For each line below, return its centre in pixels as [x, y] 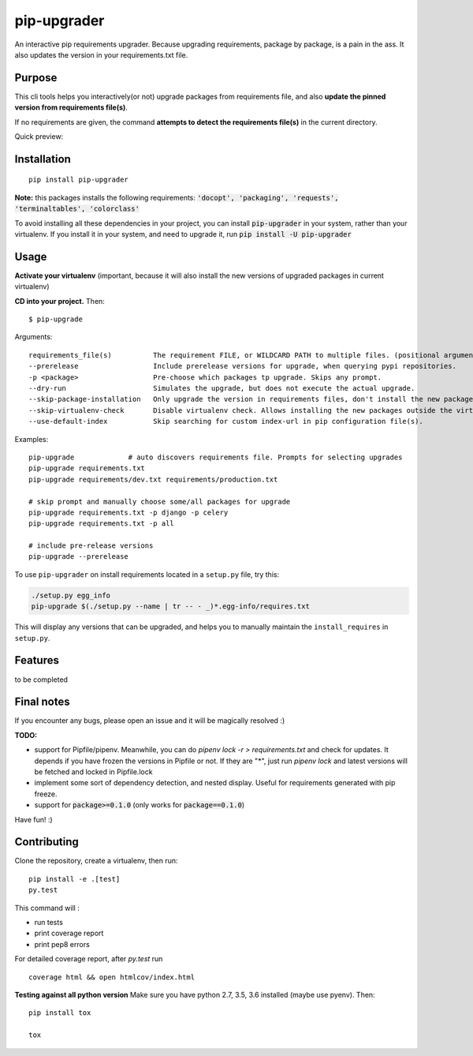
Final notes [42, 702]
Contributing [47, 842]
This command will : [47, 908]
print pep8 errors [62, 944]
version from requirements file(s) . [71, 107]
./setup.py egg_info [71, 595]
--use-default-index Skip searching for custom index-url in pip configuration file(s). [226, 421]
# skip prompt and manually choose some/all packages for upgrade [160, 502]
